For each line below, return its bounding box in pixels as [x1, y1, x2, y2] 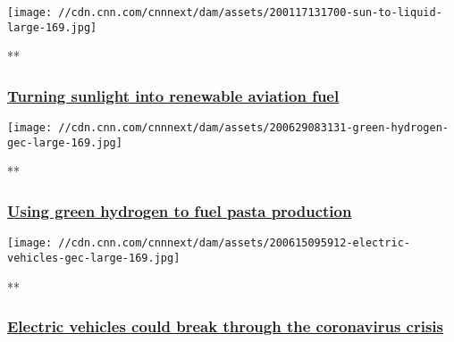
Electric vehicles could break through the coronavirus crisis [7, 315, 444, 338]
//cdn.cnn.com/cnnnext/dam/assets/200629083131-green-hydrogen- [58, 121, 449, 135]
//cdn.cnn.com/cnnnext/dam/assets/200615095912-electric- [58, 237, 411, 250]
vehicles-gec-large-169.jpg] [7, 251, 181, 264]
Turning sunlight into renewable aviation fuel [7, 84, 340, 106]
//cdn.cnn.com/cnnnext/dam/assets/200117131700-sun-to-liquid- [58, 6, 442, 19]
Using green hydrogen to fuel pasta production [7, 199, 352, 221]
